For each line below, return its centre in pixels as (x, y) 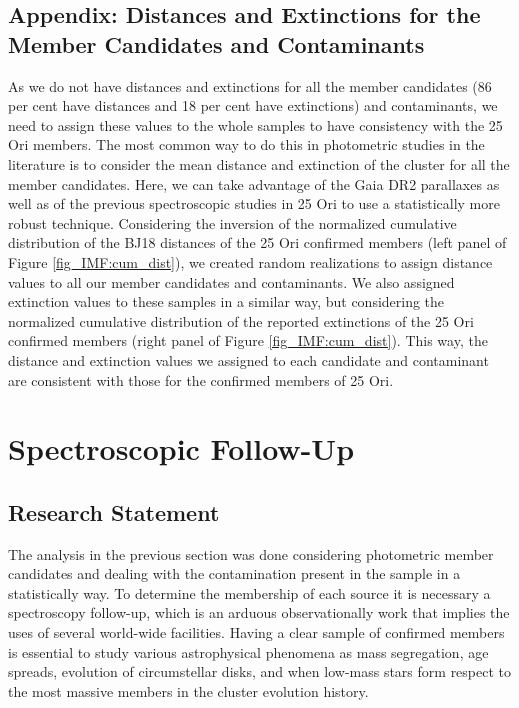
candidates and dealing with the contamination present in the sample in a (234, 573)
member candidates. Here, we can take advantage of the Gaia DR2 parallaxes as (254, 183)
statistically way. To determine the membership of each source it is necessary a (249, 592)
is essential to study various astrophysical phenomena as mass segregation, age (248, 651)
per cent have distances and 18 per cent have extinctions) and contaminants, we (253, 105)
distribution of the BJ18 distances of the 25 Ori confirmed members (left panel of (257, 242)
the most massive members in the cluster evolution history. (188, 690)
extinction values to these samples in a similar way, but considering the (226, 301)
